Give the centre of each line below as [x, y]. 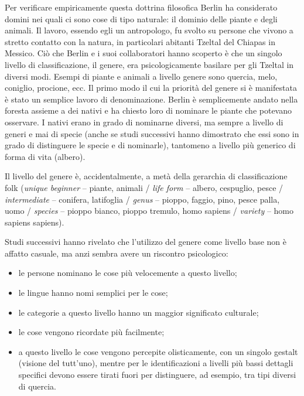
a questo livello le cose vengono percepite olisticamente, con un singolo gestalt [158, 351]
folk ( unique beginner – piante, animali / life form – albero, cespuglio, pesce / [144, 187]
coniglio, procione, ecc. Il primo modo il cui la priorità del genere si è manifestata [151, 88]
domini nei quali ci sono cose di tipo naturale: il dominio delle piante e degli [141, 18]
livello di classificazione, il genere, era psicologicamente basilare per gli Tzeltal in [149, 64]
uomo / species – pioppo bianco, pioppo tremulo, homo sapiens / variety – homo [149, 211]
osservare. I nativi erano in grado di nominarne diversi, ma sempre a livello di [144, 122]
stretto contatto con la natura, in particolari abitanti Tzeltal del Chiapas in [140, 41]
